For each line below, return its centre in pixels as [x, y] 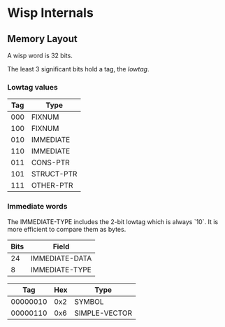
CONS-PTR [50, 162]
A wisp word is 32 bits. [40, 55]
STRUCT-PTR [54, 174]
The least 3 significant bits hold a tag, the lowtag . [78, 69]
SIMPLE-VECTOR [103, 313]
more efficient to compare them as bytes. [67, 229]
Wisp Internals [51, 13]
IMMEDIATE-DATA [61, 258]
